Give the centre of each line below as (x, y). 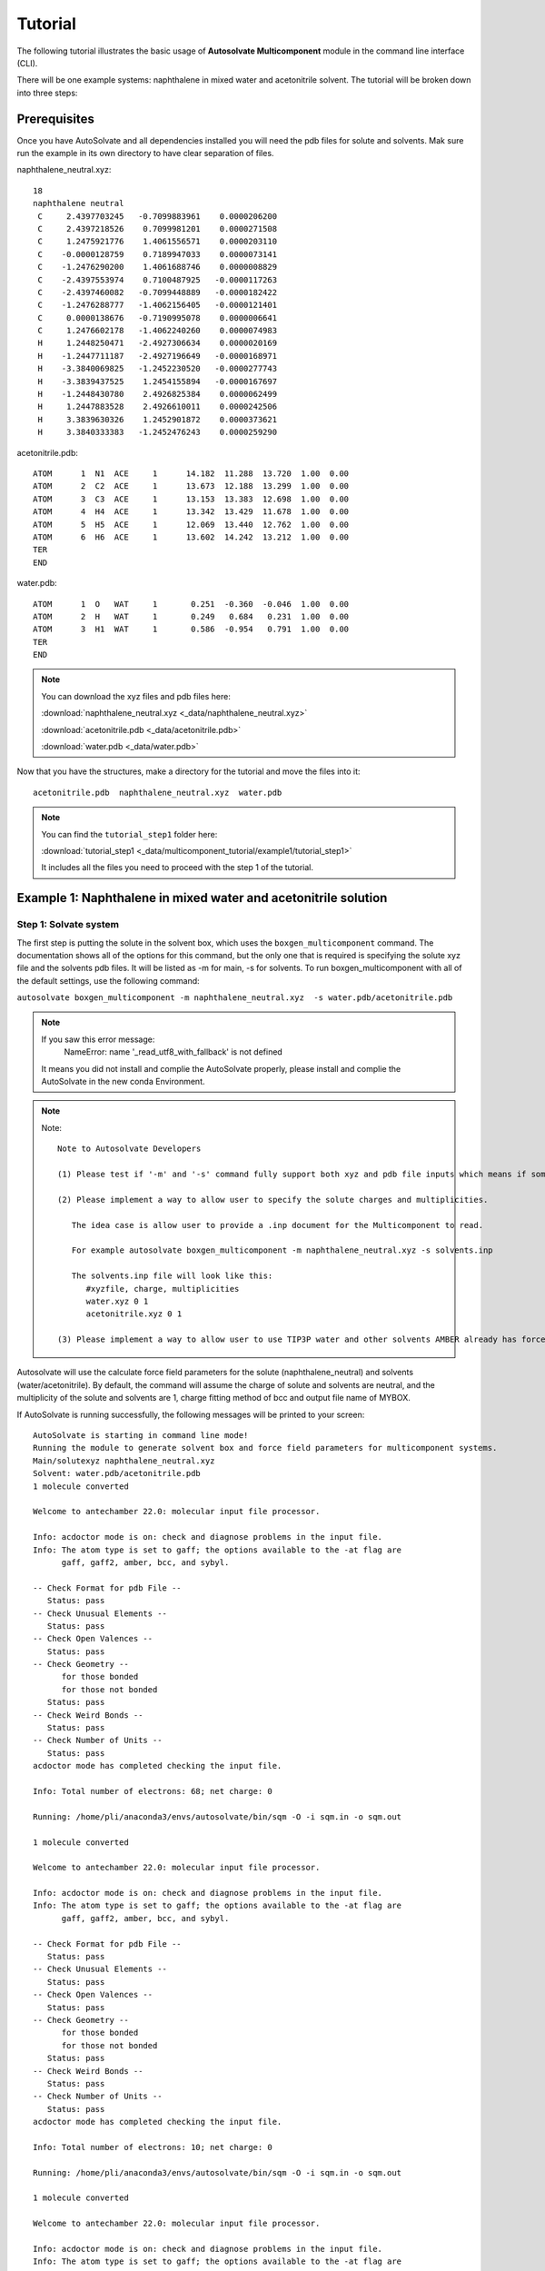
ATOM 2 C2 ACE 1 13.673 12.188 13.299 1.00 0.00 (191, 486)
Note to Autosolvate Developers (129, 1149)
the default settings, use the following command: (108, 980)
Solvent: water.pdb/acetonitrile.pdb (117, 1473)
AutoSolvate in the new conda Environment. (123, 1082)
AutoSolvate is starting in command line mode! (141, 1436)
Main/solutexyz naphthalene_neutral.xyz (124, 1461)
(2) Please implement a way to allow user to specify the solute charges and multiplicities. (273, 1200)
